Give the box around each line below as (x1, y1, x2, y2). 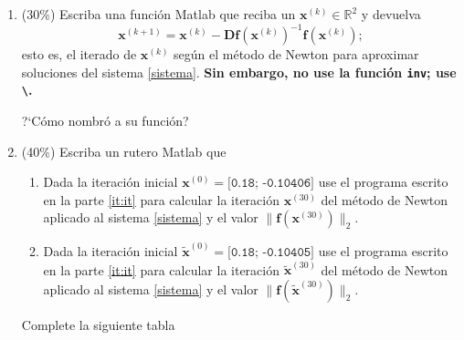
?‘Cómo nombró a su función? (21, 111, 189, 129)
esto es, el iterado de (21, 45, 137, 64)
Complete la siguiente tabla (21, 314, 175, 334)
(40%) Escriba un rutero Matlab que (21, 141, 227, 160)
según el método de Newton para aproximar (174, 45, 419, 64)
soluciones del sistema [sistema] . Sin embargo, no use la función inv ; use (21, 62, 457, 81)
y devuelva (361, 5, 421, 23)
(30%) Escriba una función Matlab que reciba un (21, 5, 296, 23)
